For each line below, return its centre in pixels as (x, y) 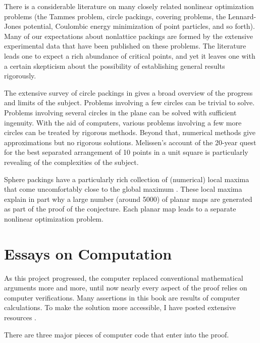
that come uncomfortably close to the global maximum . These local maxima (123, 189)
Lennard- (242, 16)
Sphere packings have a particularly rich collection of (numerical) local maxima (127, 179)
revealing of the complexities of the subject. (71, 162)
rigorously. (20, 76)
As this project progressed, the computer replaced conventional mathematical (124, 277)
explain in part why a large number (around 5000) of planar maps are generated (128, 199)
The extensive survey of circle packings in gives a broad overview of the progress (128, 92)
